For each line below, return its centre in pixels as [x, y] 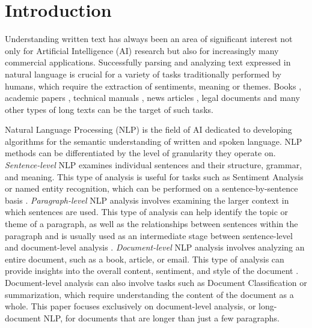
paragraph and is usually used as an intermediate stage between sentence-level [149, 235]
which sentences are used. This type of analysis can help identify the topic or [147, 212]
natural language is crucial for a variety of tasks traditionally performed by [143, 74]
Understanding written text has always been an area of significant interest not [149, 39]
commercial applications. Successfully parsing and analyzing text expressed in [148, 62]
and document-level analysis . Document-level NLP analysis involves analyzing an [155, 247]
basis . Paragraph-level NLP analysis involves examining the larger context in [147, 200]
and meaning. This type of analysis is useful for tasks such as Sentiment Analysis [154, 176]
